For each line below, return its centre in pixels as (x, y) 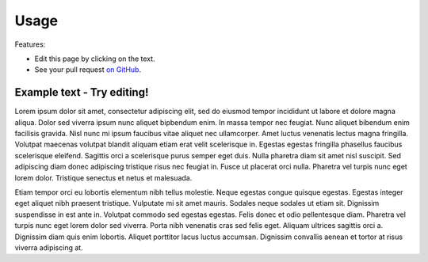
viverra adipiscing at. (49, 247)
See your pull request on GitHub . (88, 70)
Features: (30, 44)
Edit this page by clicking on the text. (95, 59)
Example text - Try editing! (82, 92)
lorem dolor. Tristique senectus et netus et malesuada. (103, 177)
